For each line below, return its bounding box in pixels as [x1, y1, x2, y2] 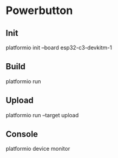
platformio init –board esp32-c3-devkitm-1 [5, 44, 113, 51]
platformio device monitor [5, 145, 71, 153]
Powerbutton [5, 4, 74, 18]
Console [5, 129, 38, 140]
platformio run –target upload [5, 111, 79, 118]
